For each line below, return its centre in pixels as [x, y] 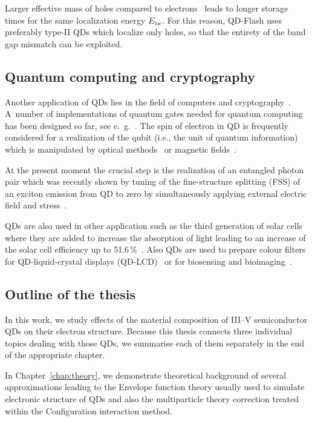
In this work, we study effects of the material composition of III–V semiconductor [156, 319]
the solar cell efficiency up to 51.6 [67, 249]
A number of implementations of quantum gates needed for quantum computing [154, 114]
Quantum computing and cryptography [130, 76]
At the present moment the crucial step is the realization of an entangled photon [154, 169]
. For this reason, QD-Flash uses [222, 20]
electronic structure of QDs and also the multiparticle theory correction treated [152, 399]
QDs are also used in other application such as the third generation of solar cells [154, 225]
